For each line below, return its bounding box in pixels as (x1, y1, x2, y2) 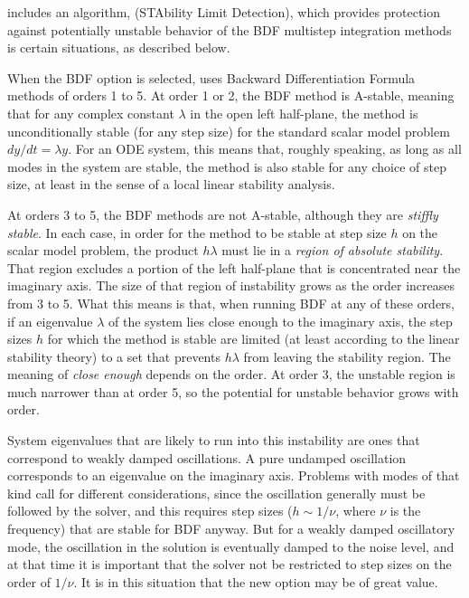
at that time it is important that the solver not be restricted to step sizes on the (7, 555, 452, 574)
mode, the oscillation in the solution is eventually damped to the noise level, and (7, 536, 455, 555)
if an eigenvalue (7, 311, 93, 330)
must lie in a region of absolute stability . (221, 241, 444, 260)
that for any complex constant (7, 103, 174, 122)
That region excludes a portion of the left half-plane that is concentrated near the (7, 258, 461, 277)
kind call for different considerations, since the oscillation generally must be (7, 483, 426, 502)
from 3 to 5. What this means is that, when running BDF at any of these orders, (7, 293, 455, 312)
